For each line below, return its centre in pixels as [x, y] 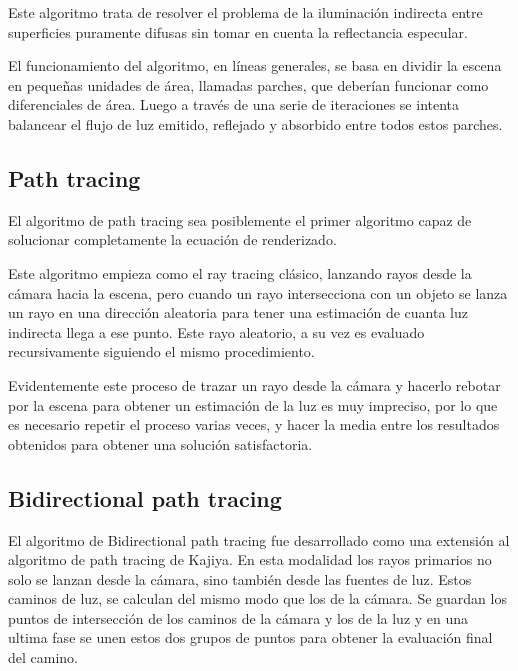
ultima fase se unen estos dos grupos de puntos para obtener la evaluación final [250, 637]
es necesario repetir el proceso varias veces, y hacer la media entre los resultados [254, 424]
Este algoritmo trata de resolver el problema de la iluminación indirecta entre [245, 12]
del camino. [43, 657]
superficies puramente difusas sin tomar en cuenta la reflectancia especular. [238, 31]
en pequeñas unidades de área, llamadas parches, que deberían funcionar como [248, 84]
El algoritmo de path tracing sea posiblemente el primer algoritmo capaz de [240, 219]
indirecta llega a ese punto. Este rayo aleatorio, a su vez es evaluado [216, 331]
